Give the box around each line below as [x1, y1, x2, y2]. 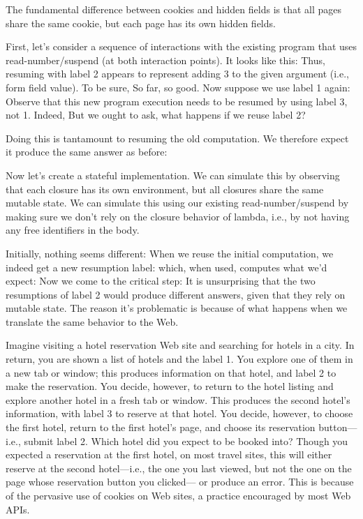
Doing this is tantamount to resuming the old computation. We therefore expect [6, 130, 349, 145]
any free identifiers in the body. [6, 223, 140, 237]
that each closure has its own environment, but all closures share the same [6, 181, 324, 196]
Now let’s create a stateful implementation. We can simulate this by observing [6, 167, 340, 182]
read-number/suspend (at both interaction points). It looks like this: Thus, [6, 52, 325, 67]
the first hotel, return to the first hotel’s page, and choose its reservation [6, 420, 316, 435]
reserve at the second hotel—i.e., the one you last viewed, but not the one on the [6, 460, 352, 475]
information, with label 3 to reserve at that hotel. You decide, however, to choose [6, 406, 353, 421]
